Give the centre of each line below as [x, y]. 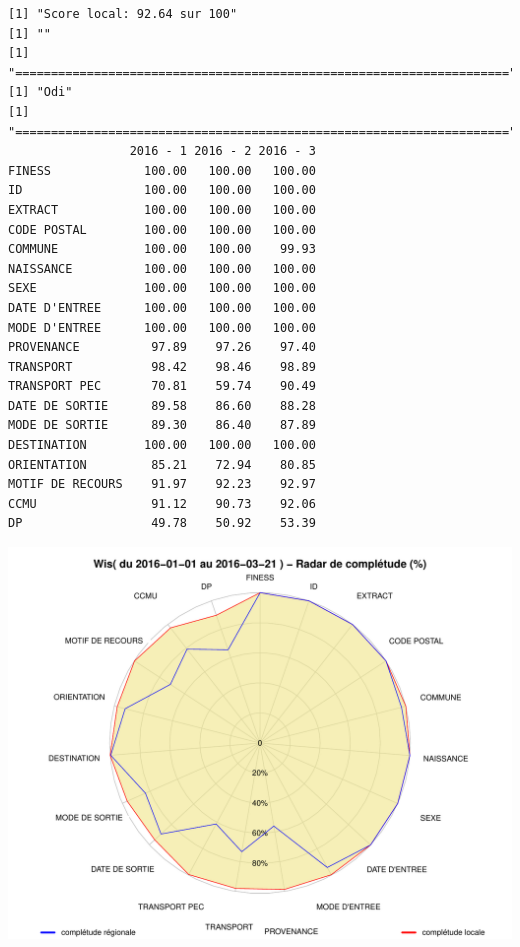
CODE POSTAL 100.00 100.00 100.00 [162, 229]
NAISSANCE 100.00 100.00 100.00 [162, 268]
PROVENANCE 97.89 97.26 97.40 [162, 347]
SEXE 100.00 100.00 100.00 [162, 288]
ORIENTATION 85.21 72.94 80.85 [162, 464]
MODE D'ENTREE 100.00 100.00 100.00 [162, 327]
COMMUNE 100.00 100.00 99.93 [162, 249]
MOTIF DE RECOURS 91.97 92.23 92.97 [162, 484]
